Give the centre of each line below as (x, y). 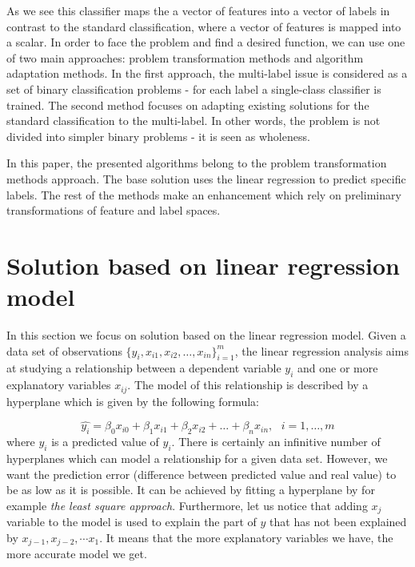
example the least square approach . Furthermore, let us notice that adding (187, 505)
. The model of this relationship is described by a (248, 385)
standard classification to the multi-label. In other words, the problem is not (194, 121)
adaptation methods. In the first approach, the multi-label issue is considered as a (207, 73)
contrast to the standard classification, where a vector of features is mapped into (204, 26)
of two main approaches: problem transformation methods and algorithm (185, 57)
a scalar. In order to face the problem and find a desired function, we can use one (206, 42)
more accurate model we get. (77, 554)
